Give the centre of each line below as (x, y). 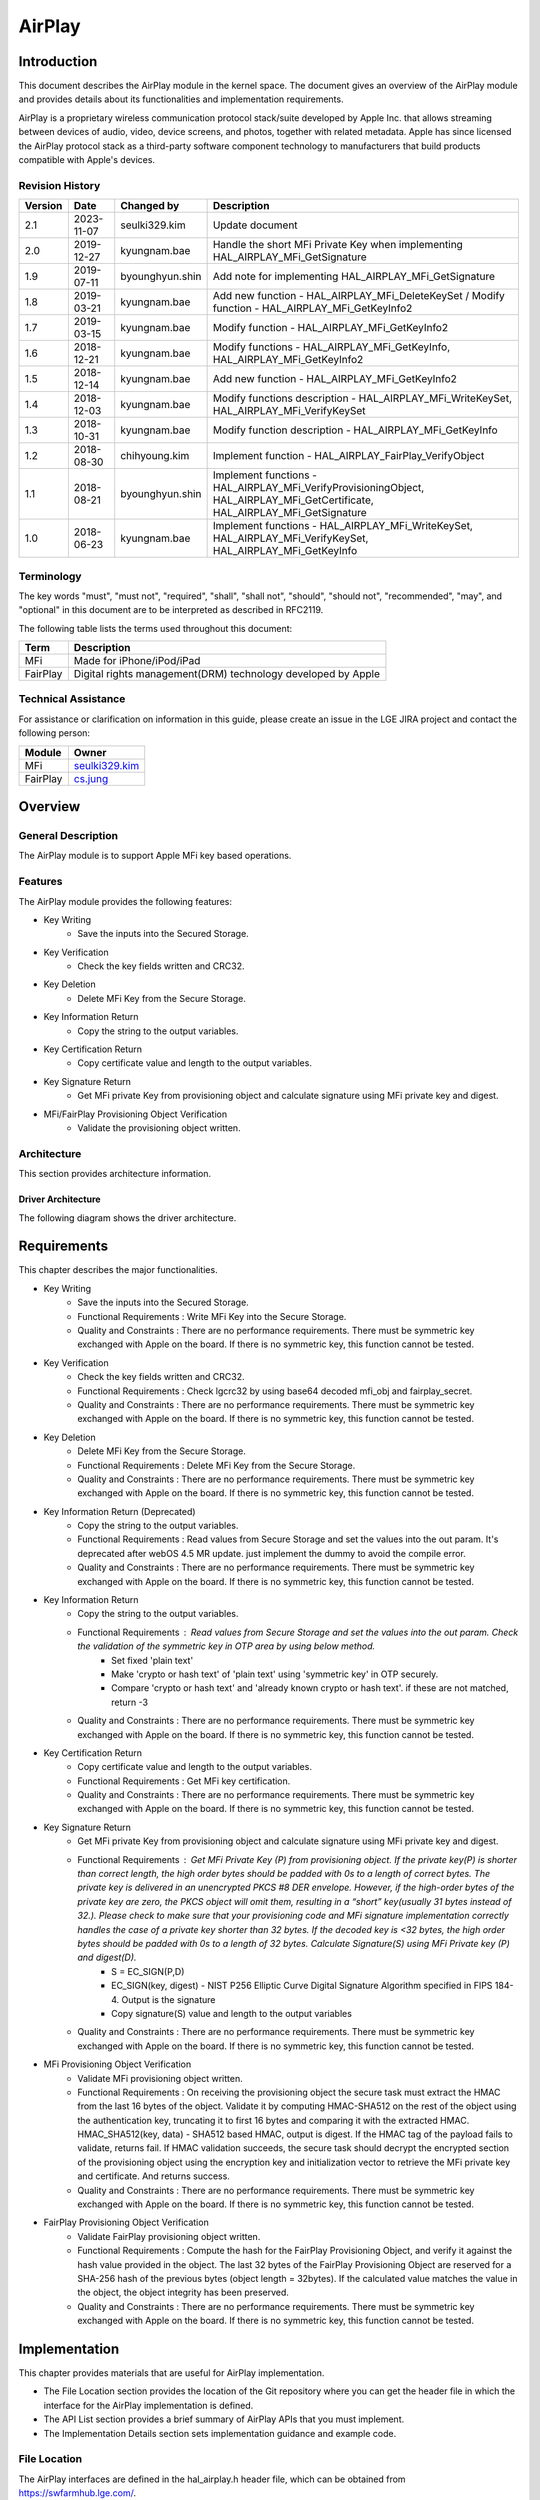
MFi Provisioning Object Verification (117, 2064)
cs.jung (91, 778)
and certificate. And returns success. (153, 2176)
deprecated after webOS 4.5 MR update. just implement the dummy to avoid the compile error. (272, 1553)
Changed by (150, 206)
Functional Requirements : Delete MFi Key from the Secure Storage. (216, 1465)
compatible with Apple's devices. (86, 160)
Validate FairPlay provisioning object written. (169, 2236)
